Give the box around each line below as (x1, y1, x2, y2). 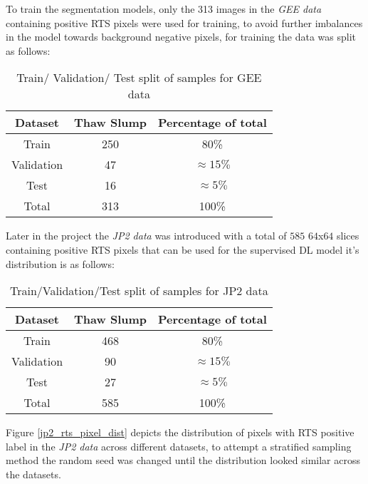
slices (337, 228, 359, 243)
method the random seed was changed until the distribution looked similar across (6, 453, 361, 468)
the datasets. (6, 466, 61, 481)
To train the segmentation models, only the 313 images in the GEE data (6, 1, 322, 16)
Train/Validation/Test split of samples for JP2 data (10, 282, 268, 299)
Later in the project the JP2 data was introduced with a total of (6, 228, 287, 243)
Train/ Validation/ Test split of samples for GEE (16, 69, 262, 86)
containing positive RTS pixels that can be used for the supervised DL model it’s (6, 242, 359, 257)
